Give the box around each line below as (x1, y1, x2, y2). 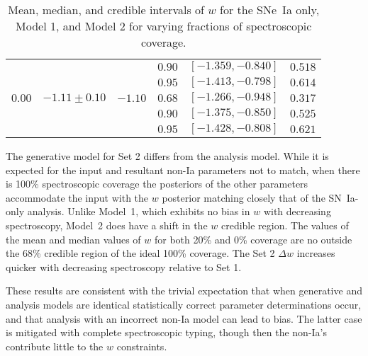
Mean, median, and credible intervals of (8, 1, 204, 18)
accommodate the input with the (6, 190, 149, 205)
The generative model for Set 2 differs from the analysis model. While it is (6, 149, 329, 163)
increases (296, 246, 335, 260)
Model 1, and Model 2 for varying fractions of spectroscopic (16, 18, 312, 34)
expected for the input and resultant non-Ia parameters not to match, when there (6, 162, 360, 177)
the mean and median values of (6, 231, 141, 246)
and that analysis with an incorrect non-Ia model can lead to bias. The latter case (6, 311, 362, 326)
